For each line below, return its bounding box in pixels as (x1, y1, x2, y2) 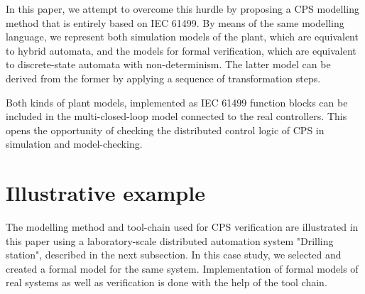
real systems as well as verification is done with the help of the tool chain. (6, 275, 327, 290)
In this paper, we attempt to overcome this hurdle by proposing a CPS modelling (6, 1, 359, 16)
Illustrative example (6, 178, 205, 207)
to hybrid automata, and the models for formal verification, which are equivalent (6, 43, 356, 58)
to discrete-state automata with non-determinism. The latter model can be (6, 57, 331, 72)
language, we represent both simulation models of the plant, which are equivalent (6, 29, 359, 44)
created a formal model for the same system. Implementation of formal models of (6, 261, 359, 276)
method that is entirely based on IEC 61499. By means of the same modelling (6, 15, 344, 30)
